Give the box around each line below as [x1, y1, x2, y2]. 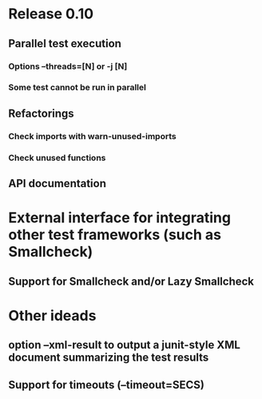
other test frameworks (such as [8, 225, 222, 244]
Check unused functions [8, 152, 106, 163]
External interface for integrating [8, 209, 232, 227]
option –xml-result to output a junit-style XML [8, 338, 241, 352]
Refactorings [8, 106, 74, 120]
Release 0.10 [8, 5, 94, 23]
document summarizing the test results [8, 351, 209, 365]
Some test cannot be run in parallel [8, 82, 146, 93]
